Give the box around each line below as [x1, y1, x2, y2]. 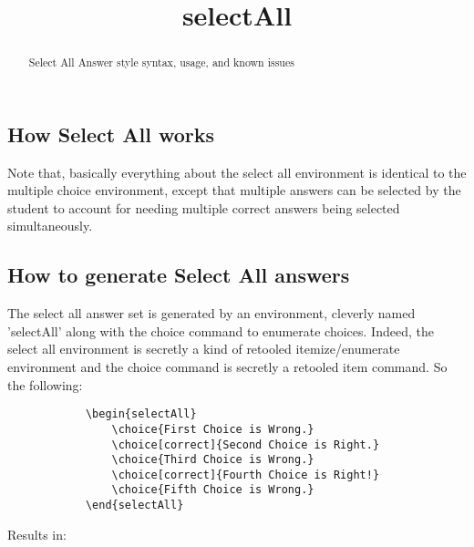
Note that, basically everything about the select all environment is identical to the [7, 162, 467, 181]
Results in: [7, 524, 67, 543]
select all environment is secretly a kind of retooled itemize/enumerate [7, 339, 400, 358]
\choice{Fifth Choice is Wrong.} [111, 483, 314, 497]
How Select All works [7, 119, 214, 148]
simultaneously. [7, 216, 93, 235]
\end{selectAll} [85, 499, 184, 512]
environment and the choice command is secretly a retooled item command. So [7, 357, 448, 376]
